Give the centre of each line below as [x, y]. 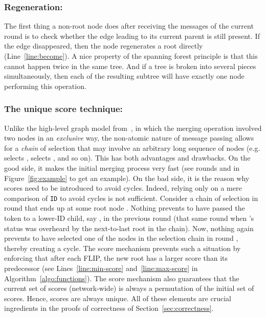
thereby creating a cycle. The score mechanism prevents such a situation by [123, 248]
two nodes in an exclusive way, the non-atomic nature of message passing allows [129, 138]
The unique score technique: [63, 109]
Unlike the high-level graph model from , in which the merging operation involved [133, 128]
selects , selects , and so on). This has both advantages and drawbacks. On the [127, 158]
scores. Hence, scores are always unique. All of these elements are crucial [118, 298]
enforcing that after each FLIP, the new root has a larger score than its [116, 258]
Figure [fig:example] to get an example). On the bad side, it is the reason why [127, 178]
